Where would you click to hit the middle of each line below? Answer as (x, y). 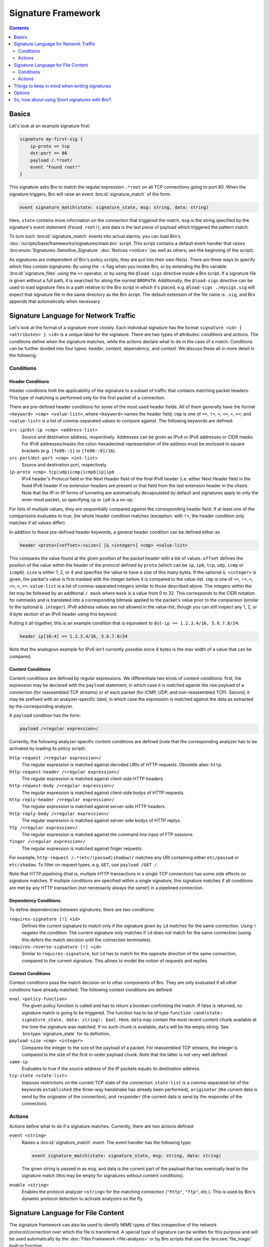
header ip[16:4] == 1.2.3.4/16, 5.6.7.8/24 (74, 636)
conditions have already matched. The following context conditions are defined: (91, 990)
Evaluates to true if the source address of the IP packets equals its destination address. (111, 1068)
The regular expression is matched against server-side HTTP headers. (94, 807)
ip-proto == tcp (50, 146)
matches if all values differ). (38, 523)
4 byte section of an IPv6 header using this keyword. (63, 614)
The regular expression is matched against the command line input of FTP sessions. (108, 834)
